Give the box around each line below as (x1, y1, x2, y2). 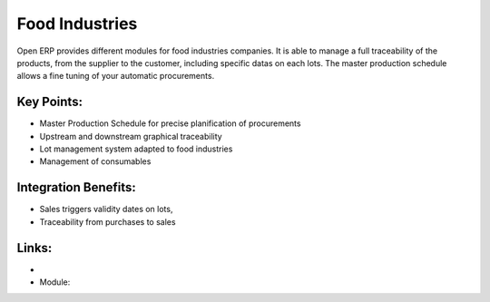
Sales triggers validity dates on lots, (39, 204, 173, 215)
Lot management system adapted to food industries (39, 143, 233, 154)
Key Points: (16, 94, 83, 110)
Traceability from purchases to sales (39, 216, 176, 227)
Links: (16, 240, 53, 256)
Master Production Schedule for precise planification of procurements (39, 118, 301, 129)
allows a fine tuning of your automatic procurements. (16, 71, 215, 82)
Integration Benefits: (16, 180, 136, 195)
